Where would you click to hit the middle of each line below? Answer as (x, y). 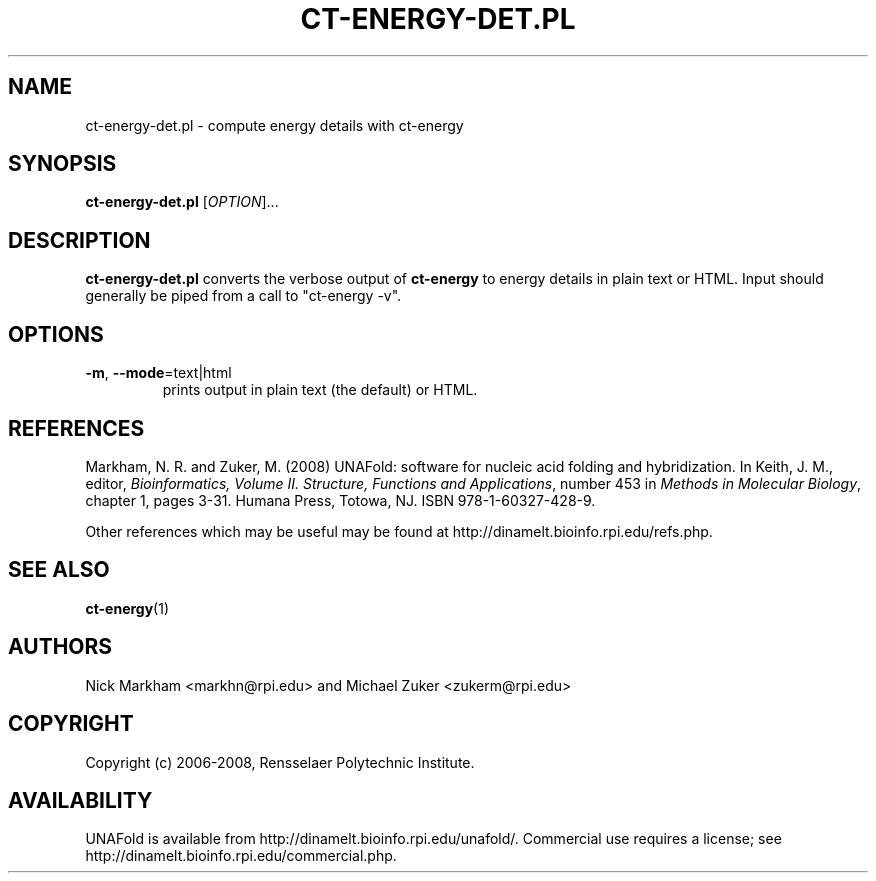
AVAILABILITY (80, 800)
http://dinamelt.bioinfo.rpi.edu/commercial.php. (241, 856)
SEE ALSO (59, 570)
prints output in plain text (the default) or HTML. (320, 390)
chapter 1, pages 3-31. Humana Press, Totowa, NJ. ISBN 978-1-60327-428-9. (340, 500)
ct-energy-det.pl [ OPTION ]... (182, 202)
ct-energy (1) (127, 608)
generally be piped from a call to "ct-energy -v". (243, 296)
